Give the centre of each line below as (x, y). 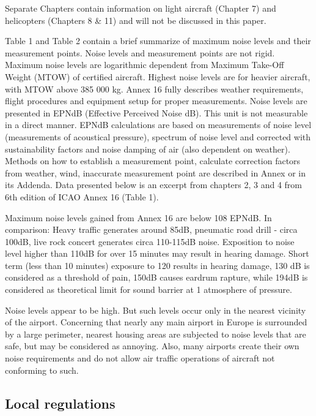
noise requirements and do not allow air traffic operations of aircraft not (140, 358)
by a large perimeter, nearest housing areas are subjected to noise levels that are (156, 334)
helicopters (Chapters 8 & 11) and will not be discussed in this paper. (136, 20)
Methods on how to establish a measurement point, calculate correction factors (153, 161)
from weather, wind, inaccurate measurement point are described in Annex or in (155, 172)
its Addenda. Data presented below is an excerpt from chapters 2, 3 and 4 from (154, 185)
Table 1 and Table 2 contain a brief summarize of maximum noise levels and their (158, 41)
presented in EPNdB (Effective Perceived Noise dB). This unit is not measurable (156, 112)
